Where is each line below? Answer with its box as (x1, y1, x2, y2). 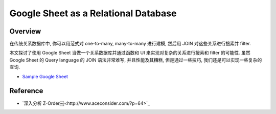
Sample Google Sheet (22, 73, 68, 79)
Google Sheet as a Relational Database (9, 8, 177, 19)
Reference (9, 87, 43, 95)
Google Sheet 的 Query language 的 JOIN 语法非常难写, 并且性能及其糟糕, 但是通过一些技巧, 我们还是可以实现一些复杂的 (9, 56, 262, 63)
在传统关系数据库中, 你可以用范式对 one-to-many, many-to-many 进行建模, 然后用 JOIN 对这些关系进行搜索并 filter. (9, 41, 251, 47)
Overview (9, 27, 41, 36)
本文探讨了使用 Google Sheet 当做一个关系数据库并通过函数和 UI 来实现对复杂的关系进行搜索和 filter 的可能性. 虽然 (9, 50, 250, 56)
